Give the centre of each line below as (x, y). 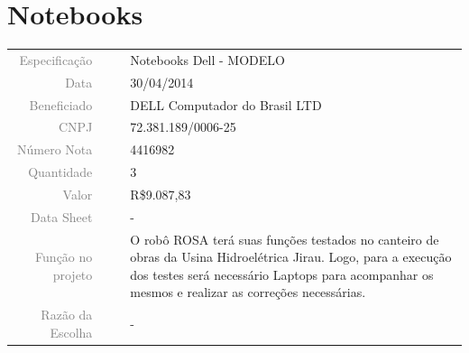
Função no (64, 257)
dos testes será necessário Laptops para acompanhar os (282, 274)
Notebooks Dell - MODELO (207, 59)
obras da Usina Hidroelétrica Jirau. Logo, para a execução (291, 257)
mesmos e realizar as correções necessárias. (248, 292)
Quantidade (60, 172)
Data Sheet (62, 216)
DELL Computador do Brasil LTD (226, 104)
